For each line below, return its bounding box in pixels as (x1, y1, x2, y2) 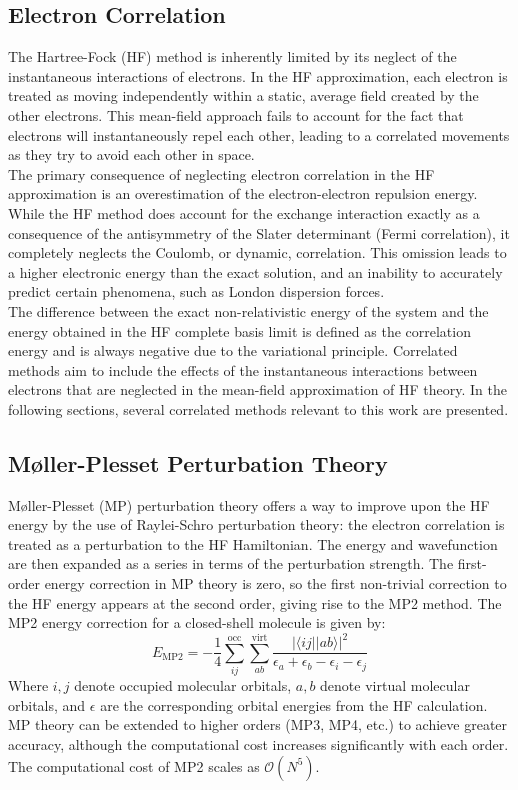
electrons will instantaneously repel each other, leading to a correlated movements (8, 124, 510, 145)
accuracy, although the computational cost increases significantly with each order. (8, 733, 509, 754)
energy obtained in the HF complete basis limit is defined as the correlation (8, 320, 471, 341)
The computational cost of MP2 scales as (8, 755, 260, 776)
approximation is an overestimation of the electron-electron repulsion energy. (8, 183, 478, 204)
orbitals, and (8, 694, 86, 715)
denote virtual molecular (320, 675, 470, 696)
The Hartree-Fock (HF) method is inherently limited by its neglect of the (8, 46, 457, 67)
